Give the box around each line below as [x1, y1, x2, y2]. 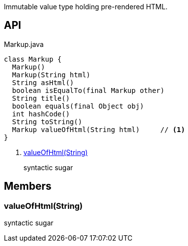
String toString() [12, 117, 83, 126]
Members [4, 180, 52, 193]
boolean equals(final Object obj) [12, 102, 144, 110]
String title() [12, 94, 70, 102]
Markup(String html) [12, 70, 91, 79]
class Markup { [4, 55, 62, 63]
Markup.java [4, 40, 44, 48]
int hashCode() [12, 110, 70, 118]
